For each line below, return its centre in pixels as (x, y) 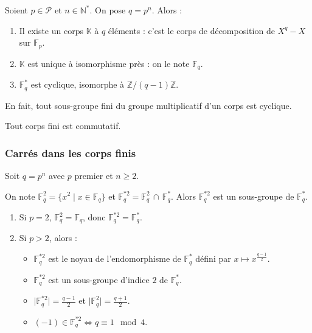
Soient (16, 10)
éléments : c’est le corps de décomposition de (191, 30)
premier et (94, 175)
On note (20, 196)
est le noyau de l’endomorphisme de (115, 258)
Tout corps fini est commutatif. (63, 126)
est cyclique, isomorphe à (78, 84)
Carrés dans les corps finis (71, 152)
